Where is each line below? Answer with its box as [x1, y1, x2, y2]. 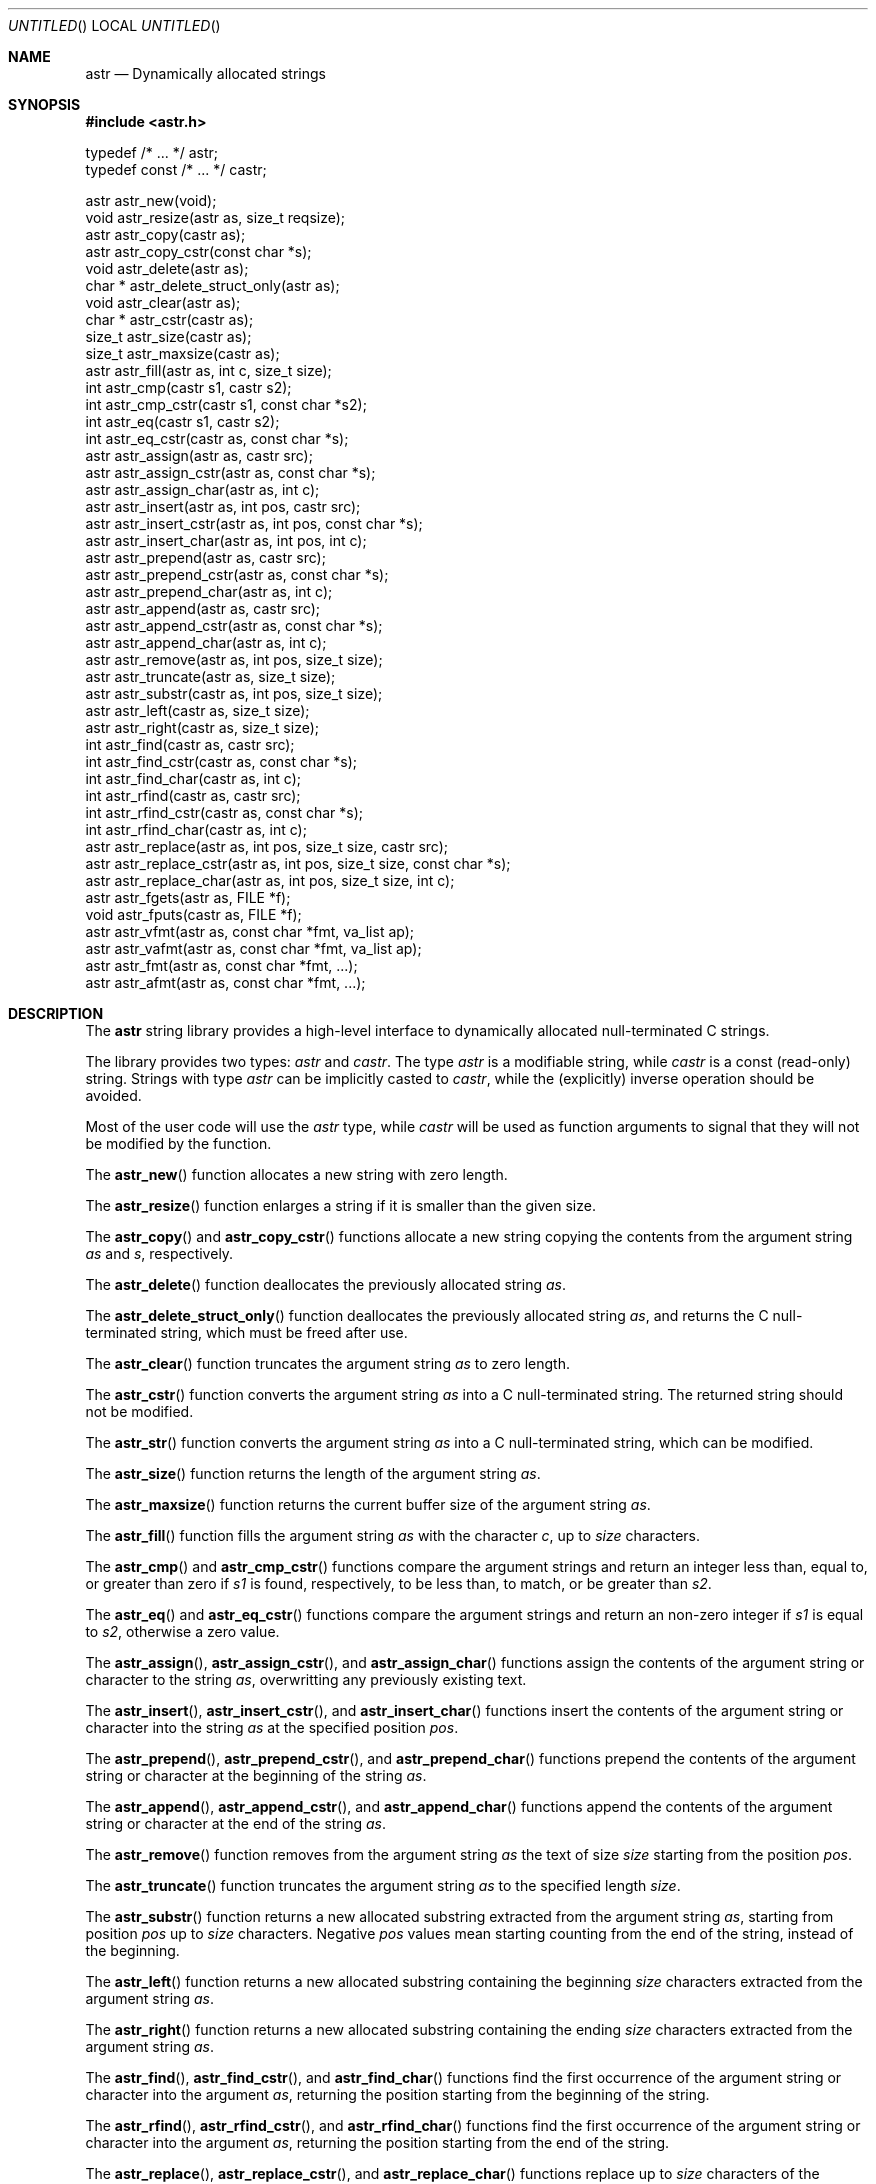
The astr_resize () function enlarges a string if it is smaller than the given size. [85, 1197, 596, 1214]
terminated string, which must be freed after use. [85, 1324, 408, 1341]
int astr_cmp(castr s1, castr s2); [85, 379, 292, 396]
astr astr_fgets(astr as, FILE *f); [85, 889, 291, 906]
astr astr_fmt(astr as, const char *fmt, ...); [85, 957, 358, 974]
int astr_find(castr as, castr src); [85, 736, 295, 753]
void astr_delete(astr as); [85, 260, 249, 277]
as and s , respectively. [85, 1245, 234, 1262]
